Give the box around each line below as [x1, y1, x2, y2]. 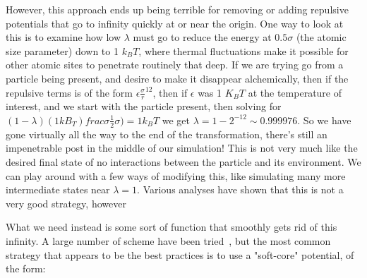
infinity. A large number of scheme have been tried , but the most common [6, 233, 331, 248]
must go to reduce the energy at [133, 30, 272, 44]
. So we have [297, 112, 351, 127]
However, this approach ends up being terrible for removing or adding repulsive [6, 2, 349, 16]
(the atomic [296, 30, 347, 44]
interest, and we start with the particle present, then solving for [6, 99, 282, 114]
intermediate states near [6, 182, 110, 197]
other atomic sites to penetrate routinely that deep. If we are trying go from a [6, 57, 344, 72]
